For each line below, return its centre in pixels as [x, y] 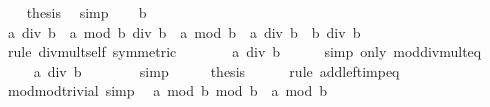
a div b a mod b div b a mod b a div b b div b [184, 31]
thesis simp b [86, 12]
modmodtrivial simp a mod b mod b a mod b [167, 90]
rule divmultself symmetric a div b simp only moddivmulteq [244, 51]
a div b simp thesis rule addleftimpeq [216, 70]
